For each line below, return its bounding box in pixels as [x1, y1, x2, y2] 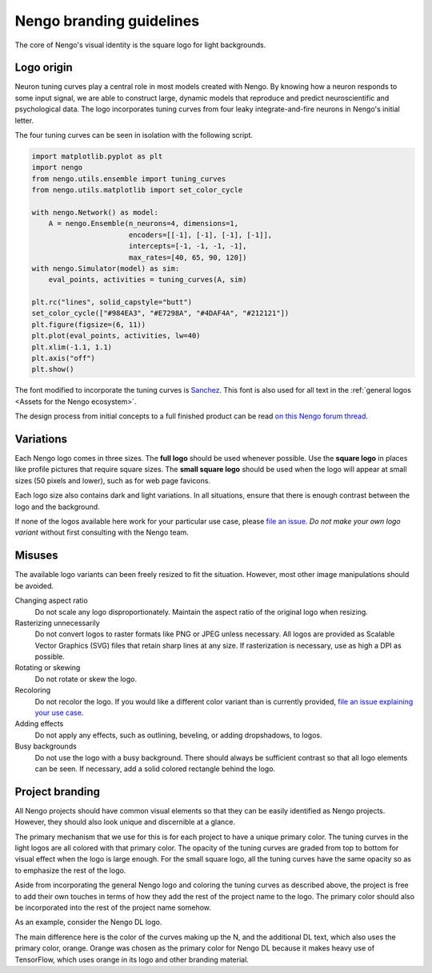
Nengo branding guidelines [14, 12, 200, 30]
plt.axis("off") [31, 353, 96, 363]
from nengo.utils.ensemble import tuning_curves [31, 174, 226, 184]
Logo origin [14, 61, 74, 75]
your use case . [34, 708, 84, 717]
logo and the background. [14, 502, 100, 511]
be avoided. [14, 581, 54, 591]
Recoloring [14, 685, 51, 695]
